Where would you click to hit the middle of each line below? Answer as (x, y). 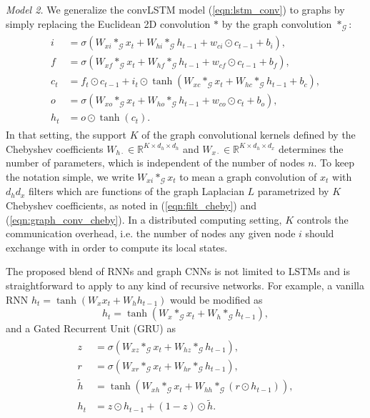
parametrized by (293, 191)
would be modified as (216, 299)
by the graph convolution (277, 23)
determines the (311, 148)
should (320, 233)
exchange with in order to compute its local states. (117, 247)
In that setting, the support (66, 135)
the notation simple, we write (70, 177)
